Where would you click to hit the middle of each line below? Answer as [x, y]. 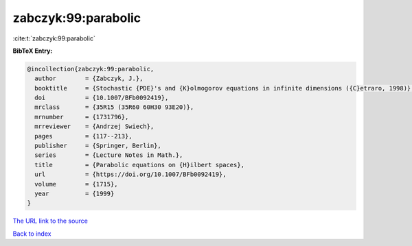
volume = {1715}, [76, 184]
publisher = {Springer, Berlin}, [98, 146]
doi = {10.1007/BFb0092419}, [102, 98]
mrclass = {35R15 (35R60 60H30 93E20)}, [114, 107]
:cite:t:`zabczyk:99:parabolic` [54, 38]
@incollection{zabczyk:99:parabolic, [91, 69]
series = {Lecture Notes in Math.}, [109, 155]
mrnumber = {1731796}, [82, 117]
